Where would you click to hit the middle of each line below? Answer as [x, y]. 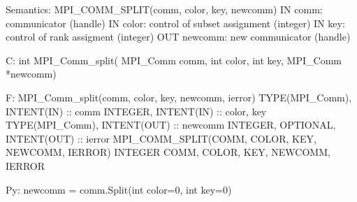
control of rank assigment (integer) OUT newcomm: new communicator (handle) [178, 37]
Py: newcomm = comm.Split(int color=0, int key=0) [119, 189]
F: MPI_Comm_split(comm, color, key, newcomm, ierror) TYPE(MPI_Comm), [179, 97]
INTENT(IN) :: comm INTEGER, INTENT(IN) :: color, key [136, 111]
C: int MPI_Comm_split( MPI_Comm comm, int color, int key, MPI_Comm [174, 60]
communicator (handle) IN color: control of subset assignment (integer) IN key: [175, 23]
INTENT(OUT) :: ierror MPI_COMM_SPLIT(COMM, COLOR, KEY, [161, 138]
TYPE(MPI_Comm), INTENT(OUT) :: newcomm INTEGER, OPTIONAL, [171, 125]
